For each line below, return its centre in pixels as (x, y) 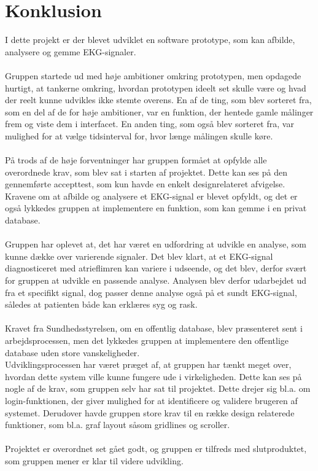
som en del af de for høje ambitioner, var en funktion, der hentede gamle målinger (159, 111)
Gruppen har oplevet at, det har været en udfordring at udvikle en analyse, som (156, 244)
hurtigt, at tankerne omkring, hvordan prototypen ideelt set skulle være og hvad (156, 88)
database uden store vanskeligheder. (72, 352)
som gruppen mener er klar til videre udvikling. (94, 460)
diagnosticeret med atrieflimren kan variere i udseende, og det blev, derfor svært (156, 268)
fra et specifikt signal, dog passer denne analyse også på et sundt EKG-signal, (151, 292)
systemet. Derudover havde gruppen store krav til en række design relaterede (150, 412)
